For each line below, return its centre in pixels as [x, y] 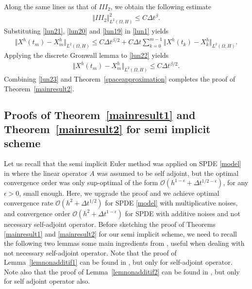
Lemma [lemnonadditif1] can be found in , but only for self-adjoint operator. [118, 262]
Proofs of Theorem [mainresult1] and [100, 114]
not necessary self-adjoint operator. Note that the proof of [90, 252]
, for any [236, 182]
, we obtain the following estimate [161, 6]
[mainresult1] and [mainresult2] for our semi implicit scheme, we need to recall [120, 233]
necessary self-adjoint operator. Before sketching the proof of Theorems [110, 224]
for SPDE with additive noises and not [183, 213]
